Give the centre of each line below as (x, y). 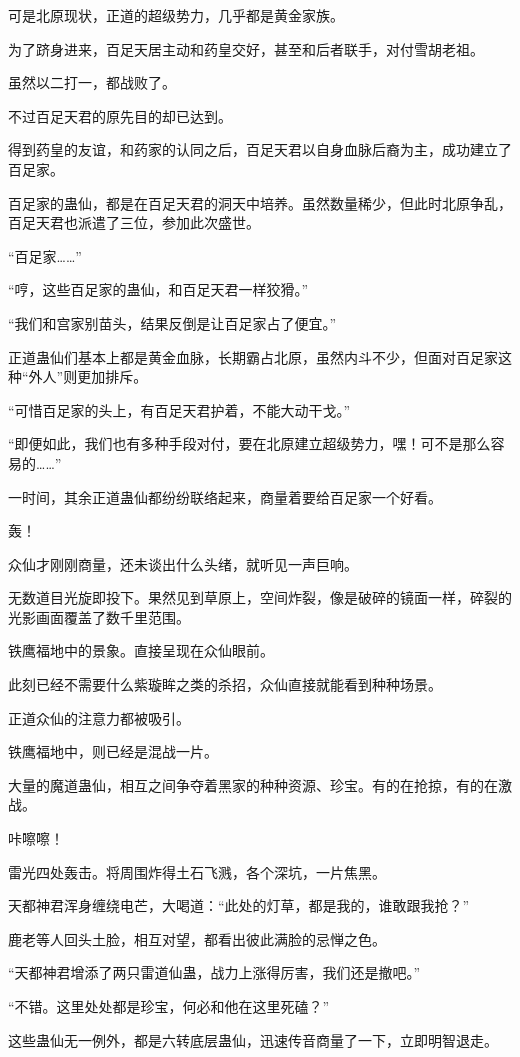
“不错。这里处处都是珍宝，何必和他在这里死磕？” (169, 1006)
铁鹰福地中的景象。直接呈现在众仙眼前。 (141, 650)
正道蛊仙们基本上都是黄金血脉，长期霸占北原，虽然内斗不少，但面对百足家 (253, 356)
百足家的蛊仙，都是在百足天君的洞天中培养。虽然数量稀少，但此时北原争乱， (260, 202)
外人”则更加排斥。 (88, 376)
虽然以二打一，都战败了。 (92, 82)
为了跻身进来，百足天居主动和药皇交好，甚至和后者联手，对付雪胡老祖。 (246, 48)
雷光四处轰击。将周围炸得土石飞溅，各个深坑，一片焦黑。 (197, 871)
